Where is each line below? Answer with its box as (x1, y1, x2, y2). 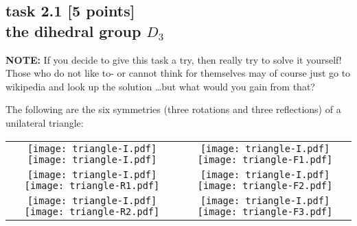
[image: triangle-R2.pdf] (24, 205, 160, 217)
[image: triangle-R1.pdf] (24, 179, 160, 191)
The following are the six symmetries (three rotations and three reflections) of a (5, 102, 341, 116)
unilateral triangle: (5, 115, 84, 129)
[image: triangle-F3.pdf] (197, 205, 333, 217)
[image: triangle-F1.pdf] (197, 153, 333, 165)
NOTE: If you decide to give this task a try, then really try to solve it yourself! (5, 52, 342, 66)
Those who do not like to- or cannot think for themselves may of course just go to (5, 66, 351, 80)
